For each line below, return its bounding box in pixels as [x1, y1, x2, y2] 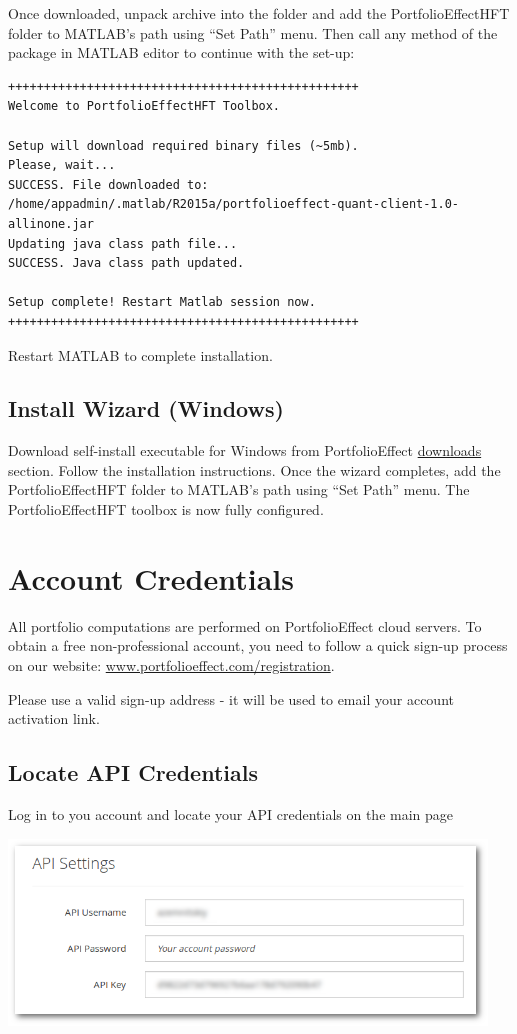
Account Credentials [8, 557, 294, 598]
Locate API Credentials [8, 757, 258, 788]
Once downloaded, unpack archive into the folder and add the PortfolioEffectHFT [8, 3, 510, 23]
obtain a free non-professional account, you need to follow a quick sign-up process [8, 635, 508, 656]
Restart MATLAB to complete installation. [8, 344, 273, 365]
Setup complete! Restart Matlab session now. [8, 295, 316, 310]
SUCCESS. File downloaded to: [8, 177, 209, 192]
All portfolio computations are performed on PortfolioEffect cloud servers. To [8, 615, 482, 636]
